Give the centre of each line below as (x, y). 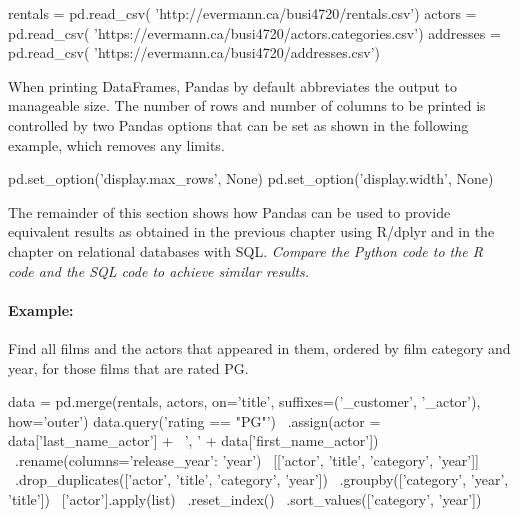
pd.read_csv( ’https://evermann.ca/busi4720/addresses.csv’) (194, 52)
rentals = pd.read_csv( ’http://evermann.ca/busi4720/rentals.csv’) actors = (242, 13)
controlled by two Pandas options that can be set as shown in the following (238, 124)
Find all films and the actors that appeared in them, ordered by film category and (259, 347)
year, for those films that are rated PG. (128, 367)
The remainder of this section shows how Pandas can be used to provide (229, 211)
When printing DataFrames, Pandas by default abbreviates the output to (232, 85)
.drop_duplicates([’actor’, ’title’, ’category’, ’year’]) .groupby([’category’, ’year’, (261, 479)
